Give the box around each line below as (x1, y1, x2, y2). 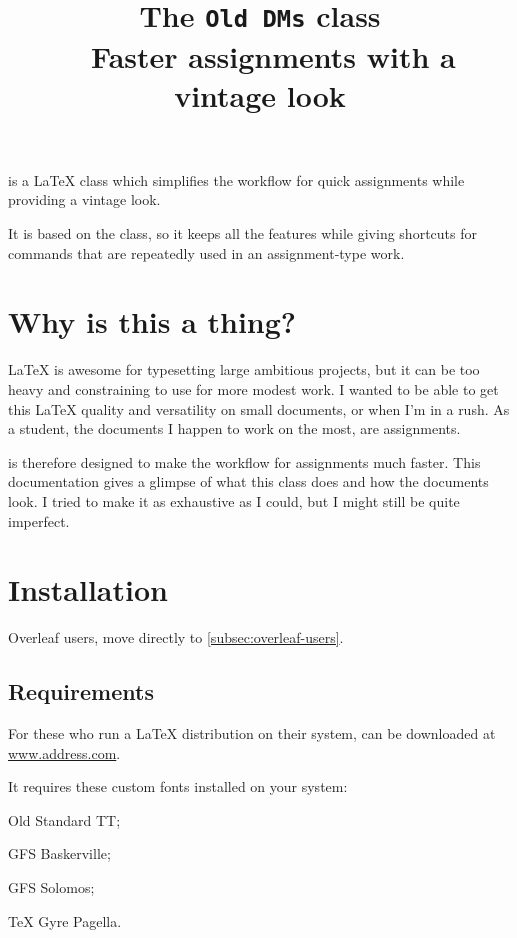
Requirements (8, 676, 154, 707)
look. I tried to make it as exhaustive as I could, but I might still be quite (8, 490, 460, 511)
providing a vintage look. (8, 189, 161, 210)
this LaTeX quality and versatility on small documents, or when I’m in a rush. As (8, 398, 510, 419)
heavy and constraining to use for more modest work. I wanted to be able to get (8, 378, 499, 399)
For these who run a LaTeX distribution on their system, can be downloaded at (8, 723, 496, 744)
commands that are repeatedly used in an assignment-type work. (8, 242, 405, 263)
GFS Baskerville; (8, 843, 111, 864)
